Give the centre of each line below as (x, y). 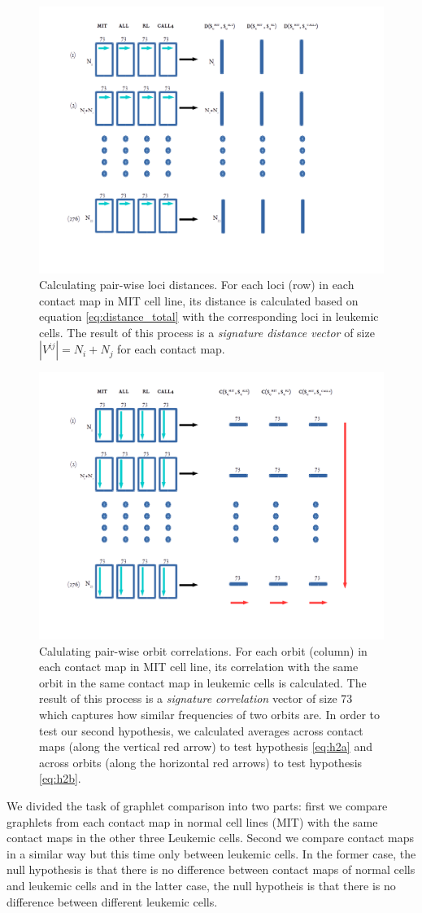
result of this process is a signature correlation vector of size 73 (196, 698)
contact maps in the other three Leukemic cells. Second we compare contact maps (210, 838)
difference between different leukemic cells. (112, 901)
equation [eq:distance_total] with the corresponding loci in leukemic (209, 316)
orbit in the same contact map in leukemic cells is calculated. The (203, 682)
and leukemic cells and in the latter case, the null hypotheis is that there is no (201, 885)
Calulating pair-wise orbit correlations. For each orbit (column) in (203, 650)
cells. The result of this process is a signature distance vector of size (207, 332)
